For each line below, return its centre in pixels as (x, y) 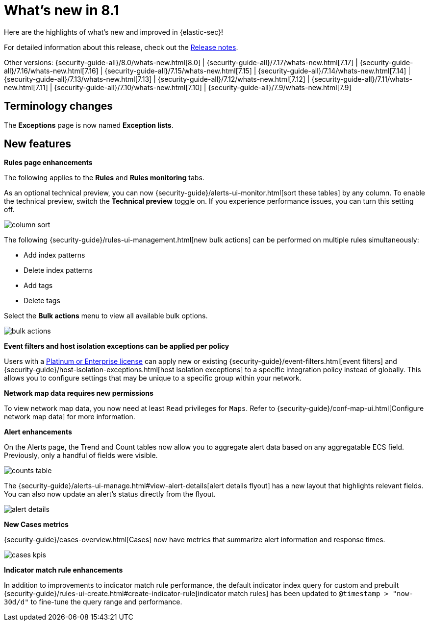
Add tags (38, 286)
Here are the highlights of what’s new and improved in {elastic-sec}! (114, 32)
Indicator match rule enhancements (63, 570)
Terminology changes (59, 106)
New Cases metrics (36, 525)
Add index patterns (54, 255)
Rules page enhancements (48, 163)
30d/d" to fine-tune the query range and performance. (93, 602)
